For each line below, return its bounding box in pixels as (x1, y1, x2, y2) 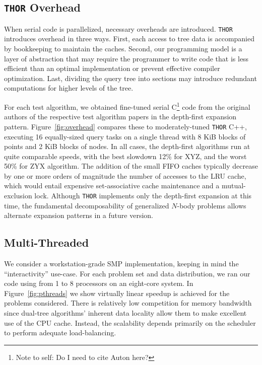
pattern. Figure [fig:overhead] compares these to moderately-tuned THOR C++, (4, 121, 247, 131)
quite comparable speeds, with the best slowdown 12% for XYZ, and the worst (4, 151, 247, 161)
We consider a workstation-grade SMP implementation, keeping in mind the (4, 258, 239, 269)
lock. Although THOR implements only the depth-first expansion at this (34, 190, 252, 201)
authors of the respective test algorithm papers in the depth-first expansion (4, 111, 237, 122)
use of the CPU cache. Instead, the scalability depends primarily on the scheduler (4, 317, 256, 328)
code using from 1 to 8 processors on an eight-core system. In (4, 278, 193, 288)
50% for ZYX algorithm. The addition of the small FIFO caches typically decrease (4, 161, 258, 171)
